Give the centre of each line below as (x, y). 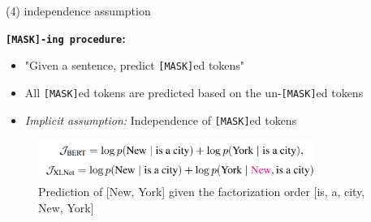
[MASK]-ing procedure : (66, 38)
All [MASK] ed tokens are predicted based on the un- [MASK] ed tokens (194, 92)
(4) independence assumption (78, 11)
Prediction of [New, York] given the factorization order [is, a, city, (202, 191)
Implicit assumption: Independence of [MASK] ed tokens (161, 120)
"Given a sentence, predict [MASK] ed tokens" (135, 65)
